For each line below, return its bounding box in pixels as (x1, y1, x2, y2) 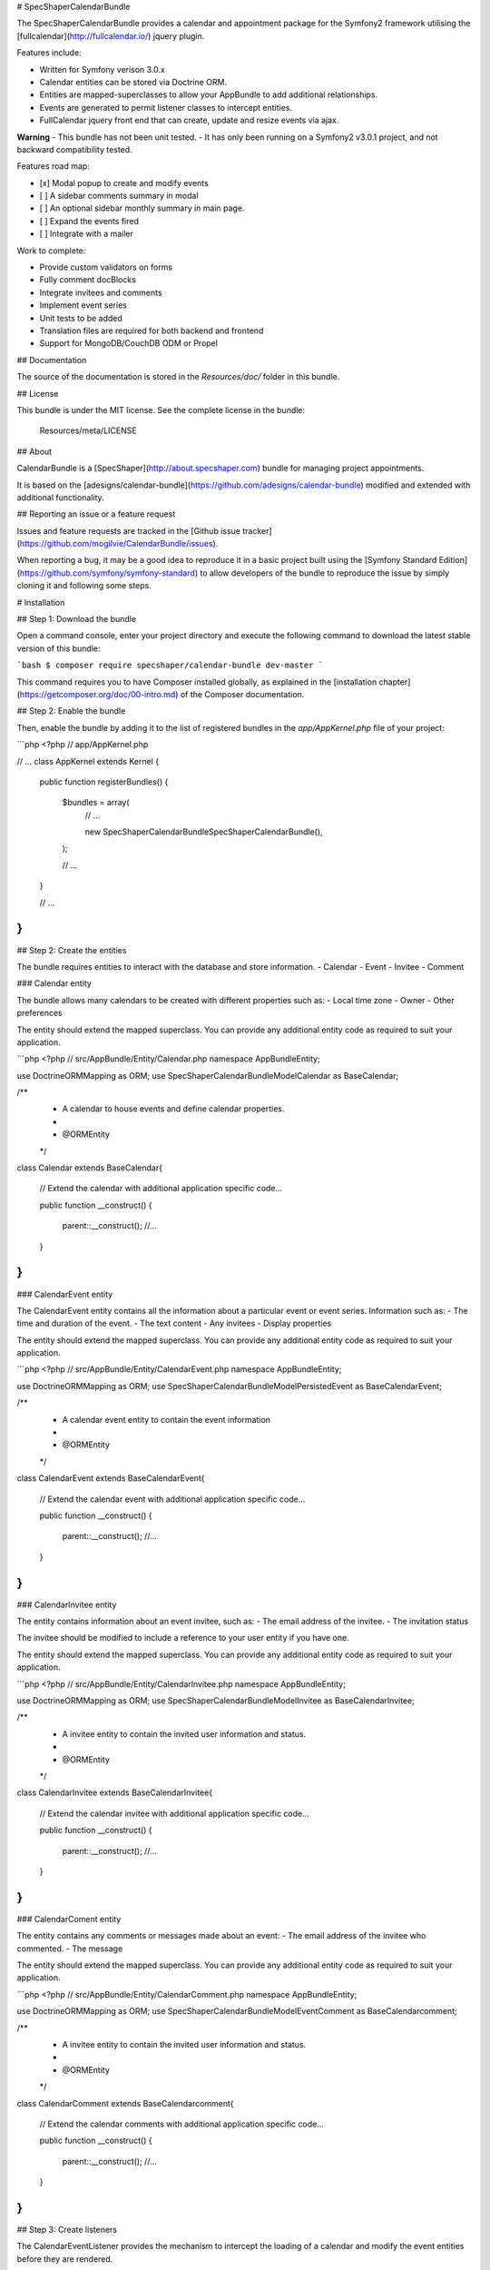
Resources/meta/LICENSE (39, 425, 137, 436)
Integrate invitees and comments (39, 287, 162, 298)
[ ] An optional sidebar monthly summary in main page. (39, 202, 245, 213)
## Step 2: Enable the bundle (16, 706, 126, 716)
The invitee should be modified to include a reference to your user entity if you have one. (16, 1633, 349, 1643)
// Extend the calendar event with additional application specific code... (39, 1494, 306, 1505)
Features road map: (16, 161, 90, 172)
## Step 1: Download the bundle (16, 614, 136, 625)
